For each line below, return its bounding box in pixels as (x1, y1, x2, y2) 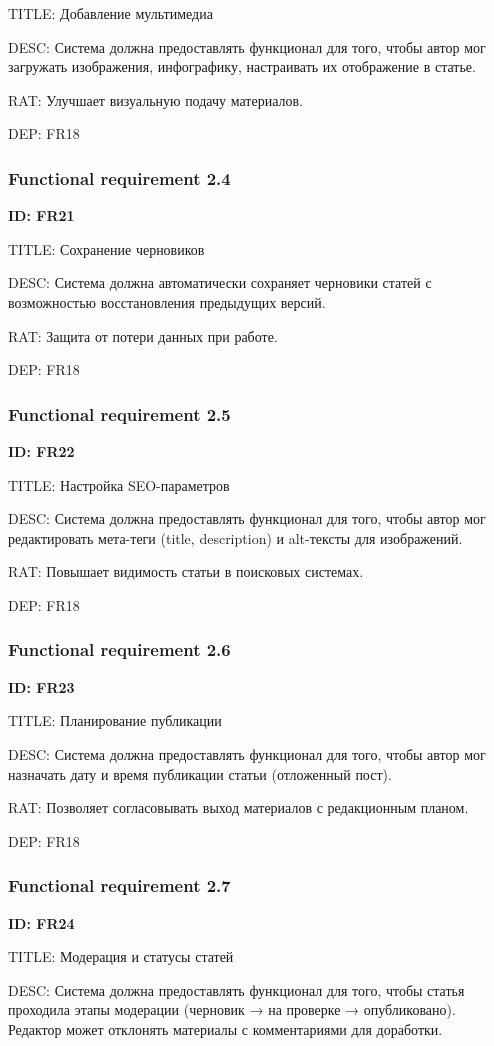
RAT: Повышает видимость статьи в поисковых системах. (8, 561, 364, 582)
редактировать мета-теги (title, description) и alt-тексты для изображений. (8, 527, 463, 548)
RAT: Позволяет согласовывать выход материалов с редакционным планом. (8, 797, 469, 818)
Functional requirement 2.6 (8, 637, 231, 662)
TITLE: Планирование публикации (8, 710, 222, 731)
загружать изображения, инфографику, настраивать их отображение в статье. (8, 56, 476, 77)
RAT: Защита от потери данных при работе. (8, 325, 278, 346)
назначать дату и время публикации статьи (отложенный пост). (8, 763, 392, 784)
